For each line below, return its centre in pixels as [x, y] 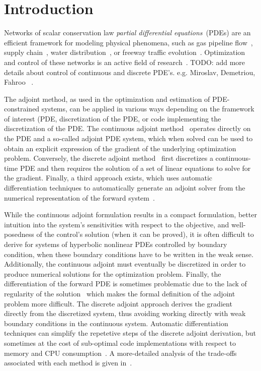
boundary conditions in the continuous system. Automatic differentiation [116, 323]
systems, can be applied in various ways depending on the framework [148, 109]
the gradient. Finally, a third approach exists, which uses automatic [108, 178]
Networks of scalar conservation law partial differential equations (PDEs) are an [127, 33]
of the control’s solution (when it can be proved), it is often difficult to [145, 234]
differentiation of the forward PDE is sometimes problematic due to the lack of [125, 284]
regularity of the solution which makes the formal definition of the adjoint [120, 293]
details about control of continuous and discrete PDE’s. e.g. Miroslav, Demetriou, [130, 72]
